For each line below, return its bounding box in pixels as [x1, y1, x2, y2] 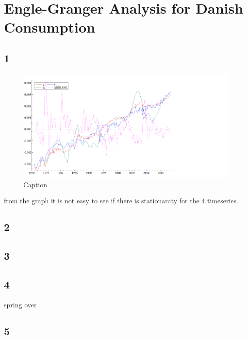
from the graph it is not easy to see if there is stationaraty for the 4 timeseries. [4, 196, 238, 206]
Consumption [4, 17, 96, 37]
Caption [23, 179, 48, 189]
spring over [4, 299, 37, 309]
